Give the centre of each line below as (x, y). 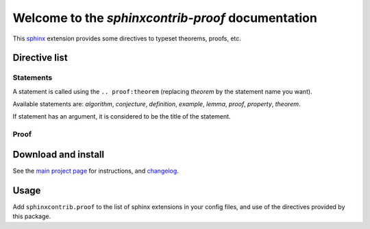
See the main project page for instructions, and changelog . (96, 171)
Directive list (40, 58)
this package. (32, 217)
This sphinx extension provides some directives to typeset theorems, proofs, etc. (127, 38)
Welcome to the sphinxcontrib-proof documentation (165, 18)
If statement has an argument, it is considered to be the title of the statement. (122, 117)
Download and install (59, 154)
